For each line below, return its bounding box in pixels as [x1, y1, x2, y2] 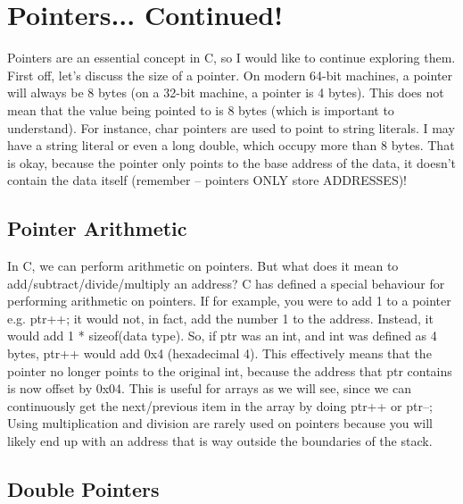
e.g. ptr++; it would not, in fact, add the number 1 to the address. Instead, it [7, 308, 434, 327]
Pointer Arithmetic [7, 214, 187, 242]
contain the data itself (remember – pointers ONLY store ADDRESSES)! [7, 171, 408, 189]
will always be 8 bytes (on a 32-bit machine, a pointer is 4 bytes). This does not [7, 83, 444, 102]
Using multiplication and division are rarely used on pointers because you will [7, 414, 433, 433]
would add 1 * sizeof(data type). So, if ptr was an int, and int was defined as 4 [7, 326, 437, 345]
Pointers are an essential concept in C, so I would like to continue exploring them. [7, 48, 456, 67]
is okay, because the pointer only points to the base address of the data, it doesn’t [7, 153, 457, 172]
